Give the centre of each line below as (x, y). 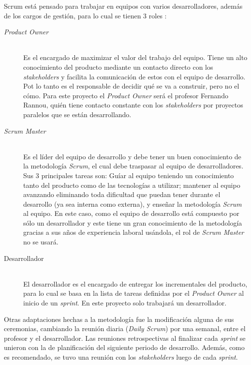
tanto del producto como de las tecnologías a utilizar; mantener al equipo (132, 185)
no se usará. (41, 242)
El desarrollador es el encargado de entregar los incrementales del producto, (135, 283)
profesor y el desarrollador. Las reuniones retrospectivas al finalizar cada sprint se (125, 338)
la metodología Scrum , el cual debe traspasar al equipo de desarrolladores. (133, 166)
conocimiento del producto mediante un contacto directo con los (118, 67)
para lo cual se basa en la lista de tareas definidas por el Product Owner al (134, 293)
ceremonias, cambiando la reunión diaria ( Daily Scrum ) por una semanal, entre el (125, 328)
